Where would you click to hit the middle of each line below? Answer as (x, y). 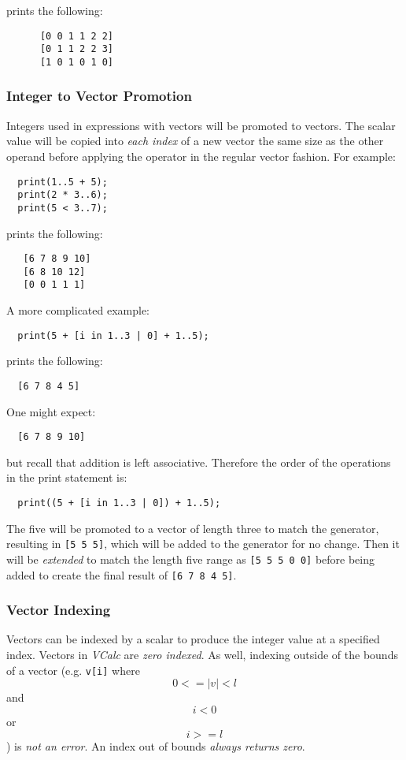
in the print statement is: (67, 477)
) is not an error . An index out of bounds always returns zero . (156, 745)
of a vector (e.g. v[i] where (73, 670)
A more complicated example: (78, 310)
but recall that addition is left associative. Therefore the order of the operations (199, 462)
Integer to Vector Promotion (99, 96)
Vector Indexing (59, 610)
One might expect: (51, 411)
